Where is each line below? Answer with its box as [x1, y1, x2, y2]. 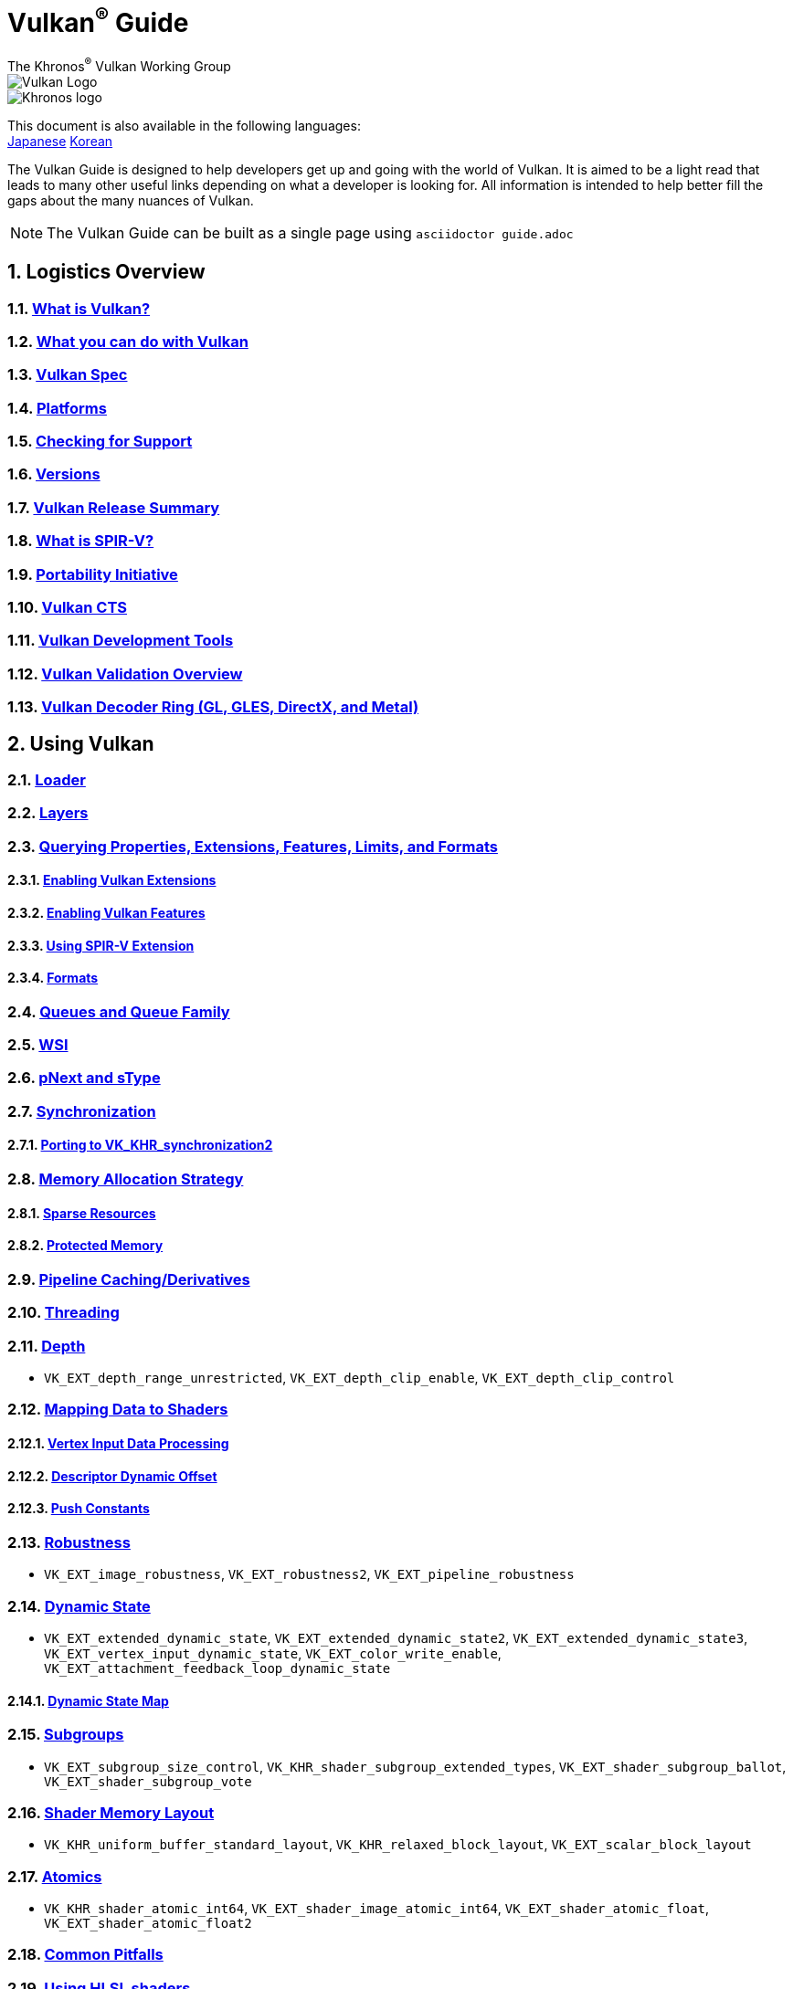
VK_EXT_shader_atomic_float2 [44, 1916, 252, 1931]
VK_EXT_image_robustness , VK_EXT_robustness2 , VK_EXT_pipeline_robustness [44, 1566, 575, 1583]
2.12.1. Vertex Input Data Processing [7, 1436, 229, 1451]
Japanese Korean [7, 132, 113, 149]
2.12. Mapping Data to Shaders [7, 1400, 228, 1419]
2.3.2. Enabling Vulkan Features [7, 904, 206, 921]
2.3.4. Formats [7, 970, 99, 986]
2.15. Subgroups [7, 1725, 124, 1744]
